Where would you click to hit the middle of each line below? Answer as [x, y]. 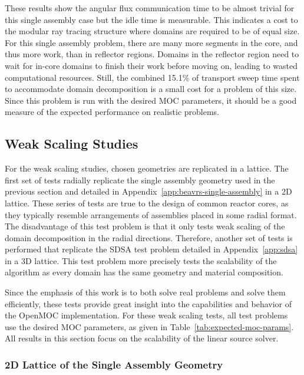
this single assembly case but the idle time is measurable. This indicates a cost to [151, 19]
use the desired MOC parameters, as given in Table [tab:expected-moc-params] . [149, 326]
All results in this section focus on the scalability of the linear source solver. [142, 338]
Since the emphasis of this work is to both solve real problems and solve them [145, 292]
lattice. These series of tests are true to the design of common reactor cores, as [147, 203]
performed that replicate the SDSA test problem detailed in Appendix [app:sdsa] [151, 249]
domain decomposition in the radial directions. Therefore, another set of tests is [149, 237]
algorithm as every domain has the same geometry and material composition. [144, 272]
